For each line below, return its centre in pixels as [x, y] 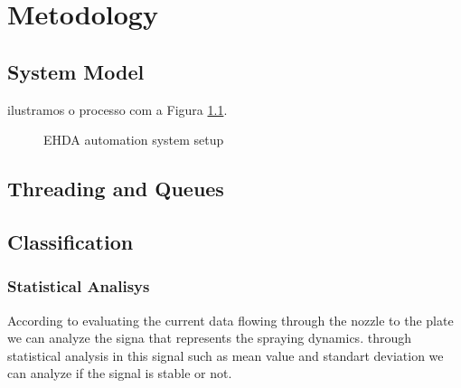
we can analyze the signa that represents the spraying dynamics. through [209, 338]
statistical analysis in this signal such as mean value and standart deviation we [226, 355]
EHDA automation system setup [134, 140]
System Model [76, 71]
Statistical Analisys [79, 286]
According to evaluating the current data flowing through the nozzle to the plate [230, 320]
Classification [71, 241]
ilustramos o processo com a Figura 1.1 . [118, 109]
